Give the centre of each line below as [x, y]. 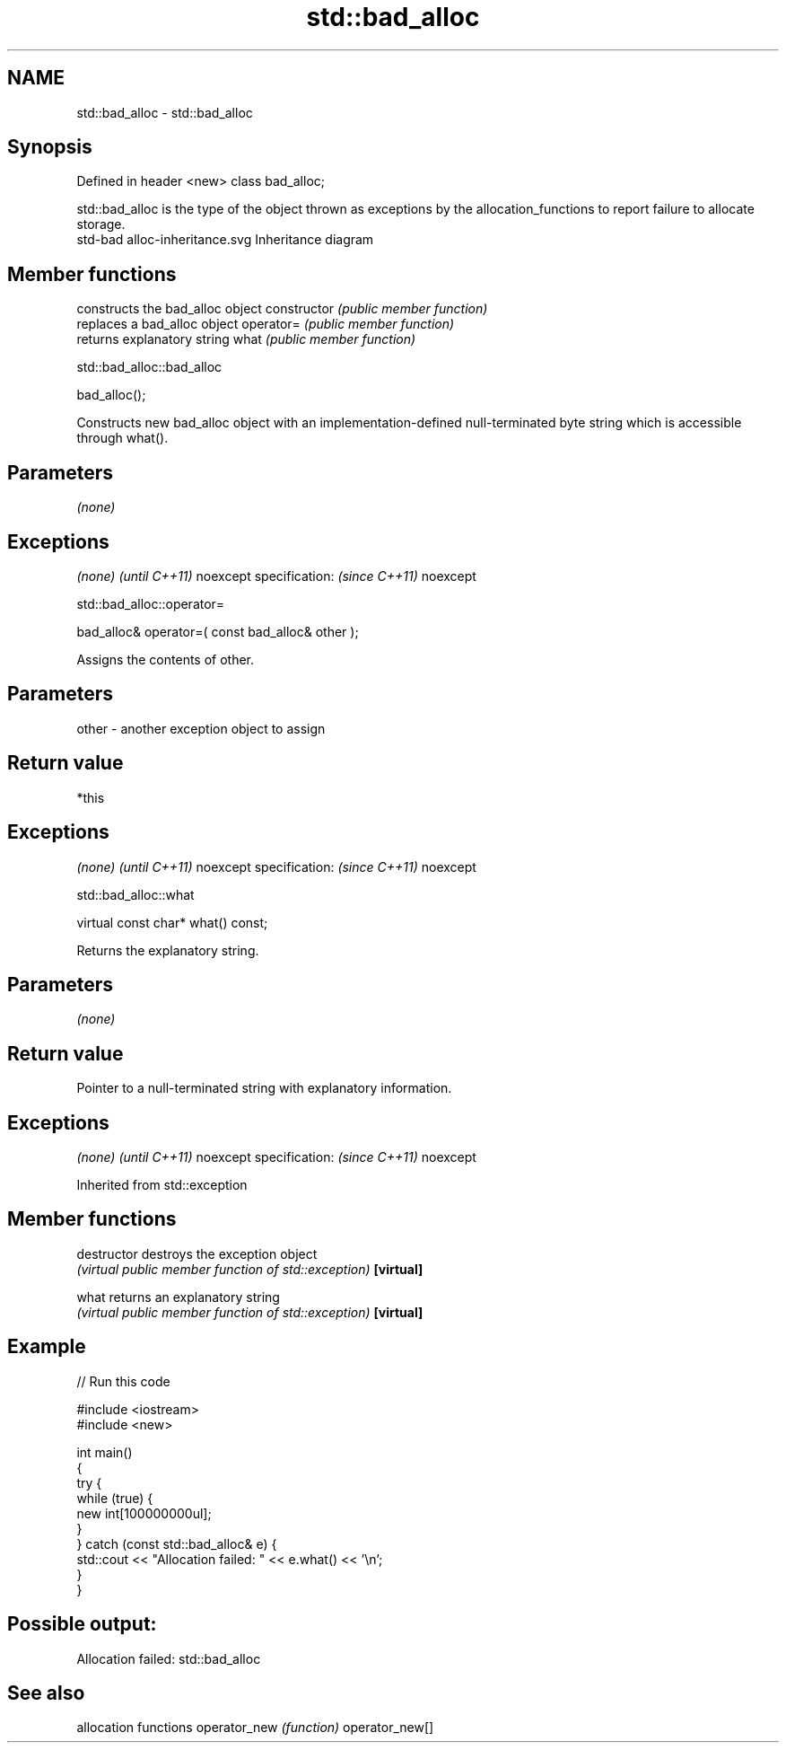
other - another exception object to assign [201, 728]
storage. [101, 224]
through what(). [122, 438]
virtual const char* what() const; [172, 922]
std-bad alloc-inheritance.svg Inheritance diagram [225, 240]
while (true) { [115, 1498]
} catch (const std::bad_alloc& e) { [177, 1543]
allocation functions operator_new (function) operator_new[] [255, 1728]
